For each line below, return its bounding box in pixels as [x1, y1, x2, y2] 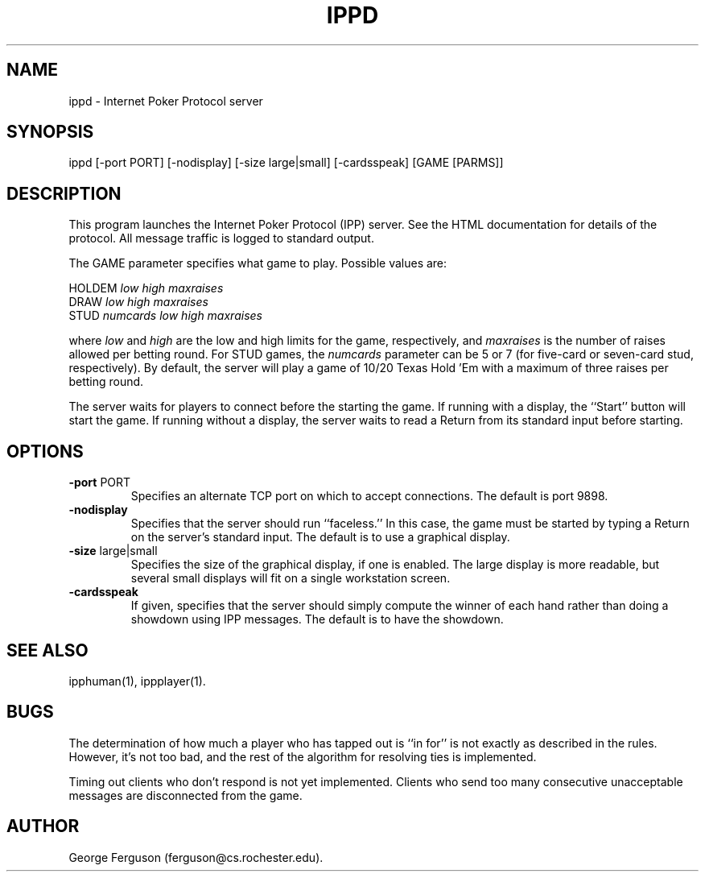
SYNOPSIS [6, 122, 94, 143]
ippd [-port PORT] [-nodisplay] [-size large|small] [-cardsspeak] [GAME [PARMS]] [68, 155, 504, 170]
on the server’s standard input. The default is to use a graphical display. [130, 530, 510, 545]
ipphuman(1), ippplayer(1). [68, 673, 206, 688]
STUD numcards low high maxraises [68, 309, 262, 323]
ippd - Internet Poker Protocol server [68, 93, 263, 108]
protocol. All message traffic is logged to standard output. [68, 231, 374, 246]
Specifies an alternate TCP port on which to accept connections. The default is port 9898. [130, 489, 608, 503]
